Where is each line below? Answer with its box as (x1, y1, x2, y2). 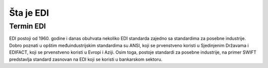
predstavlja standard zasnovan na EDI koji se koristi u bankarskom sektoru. (9, 56, 162, 62)
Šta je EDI (9, 7, 49, 18)
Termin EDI (9, 22, 46, 31)
